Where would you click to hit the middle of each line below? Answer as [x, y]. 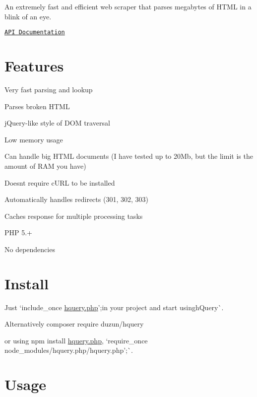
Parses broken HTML [37, 106]
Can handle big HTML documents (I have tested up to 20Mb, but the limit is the [129, 156]
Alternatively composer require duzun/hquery [74, 324]
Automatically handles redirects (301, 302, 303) [76, 199]
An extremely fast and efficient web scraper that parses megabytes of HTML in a [128, 6]
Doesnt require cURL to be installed [60, 182]
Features [34, 66]
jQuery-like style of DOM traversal [57, 123]
